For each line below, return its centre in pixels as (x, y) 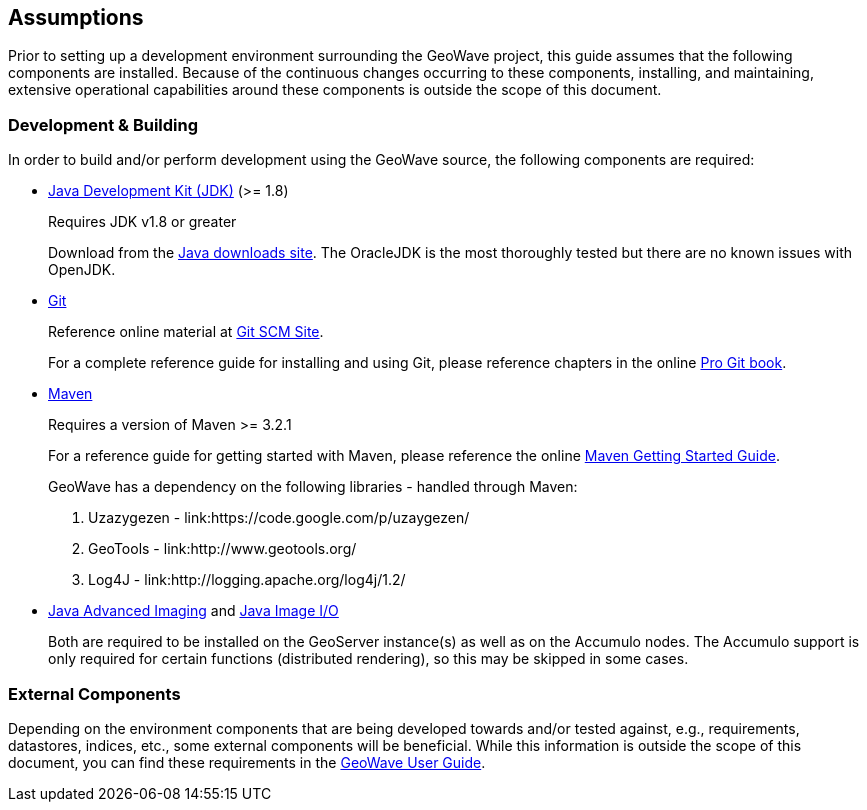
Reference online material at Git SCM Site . (186, 332)
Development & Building (103, 124)
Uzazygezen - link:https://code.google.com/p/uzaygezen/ (279, 518)
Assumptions (76, 17)
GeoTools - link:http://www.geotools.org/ (222, 549)
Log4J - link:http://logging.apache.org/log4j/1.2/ (247, 580)
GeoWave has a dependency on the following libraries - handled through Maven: (313, 487)
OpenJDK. (82, 270)
